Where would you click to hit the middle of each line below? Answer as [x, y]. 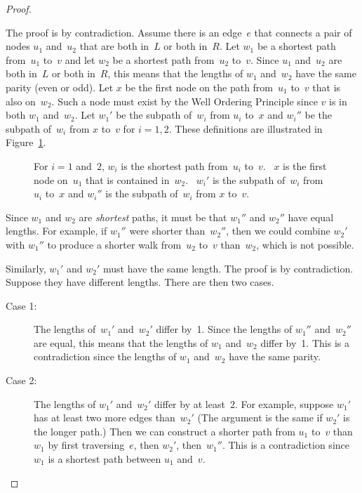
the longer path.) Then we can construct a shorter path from [165, 431]
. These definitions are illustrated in [246, 128]
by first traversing [86, 445]
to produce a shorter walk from [114, 244]
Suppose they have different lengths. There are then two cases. [140, 282]
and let [80, 59]
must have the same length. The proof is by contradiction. [228, 268]
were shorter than [167, 231]
